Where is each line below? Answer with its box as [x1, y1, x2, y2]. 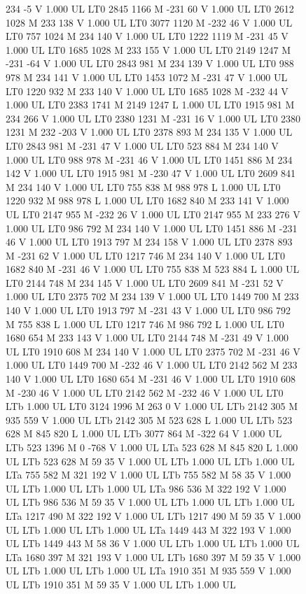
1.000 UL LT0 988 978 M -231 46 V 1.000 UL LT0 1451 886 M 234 [6, 152, 293, 167]
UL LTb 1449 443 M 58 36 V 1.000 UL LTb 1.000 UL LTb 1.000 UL [6, 536, 300, 551]
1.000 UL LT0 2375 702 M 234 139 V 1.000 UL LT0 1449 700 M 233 [6, 289, 299, 304]
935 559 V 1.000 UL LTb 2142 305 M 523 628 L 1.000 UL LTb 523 [6, 412, 293, 427]
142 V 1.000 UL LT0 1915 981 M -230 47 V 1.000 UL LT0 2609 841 [6, 166, 296, 181]
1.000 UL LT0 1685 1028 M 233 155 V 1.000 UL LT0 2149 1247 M [6, 42, 291, 57]
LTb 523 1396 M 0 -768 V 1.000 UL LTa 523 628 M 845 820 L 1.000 [6, 440, 298, 454]
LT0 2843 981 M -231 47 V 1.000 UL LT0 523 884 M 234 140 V [6, 138, 279, 153]
